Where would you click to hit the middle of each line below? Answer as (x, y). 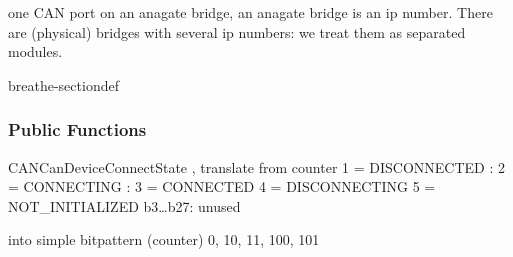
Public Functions (77, 129)
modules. (35, 51)
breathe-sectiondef (63, 84)
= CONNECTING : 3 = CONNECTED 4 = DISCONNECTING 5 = (222, 186)
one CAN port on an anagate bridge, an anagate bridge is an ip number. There (250, 12)
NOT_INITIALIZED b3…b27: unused (124, 205)
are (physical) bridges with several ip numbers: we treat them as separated (237, 31)
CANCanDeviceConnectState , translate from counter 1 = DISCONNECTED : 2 (256, 166)
